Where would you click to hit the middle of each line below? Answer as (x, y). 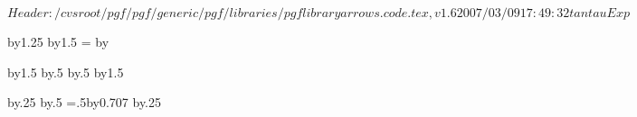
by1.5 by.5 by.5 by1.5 (66, 72)
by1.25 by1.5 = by (58, 41)
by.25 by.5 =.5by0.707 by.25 (84, 102)
